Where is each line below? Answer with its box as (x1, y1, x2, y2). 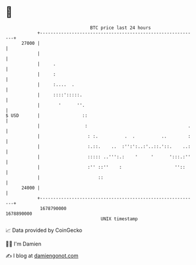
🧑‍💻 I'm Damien (5, 240, 42, 247)
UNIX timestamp (100, 215, 138, 222)
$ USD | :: (5, 112, 88, 119)
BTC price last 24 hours (90, 25, 151, 31)
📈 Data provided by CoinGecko (5, 227, 83, 234)
